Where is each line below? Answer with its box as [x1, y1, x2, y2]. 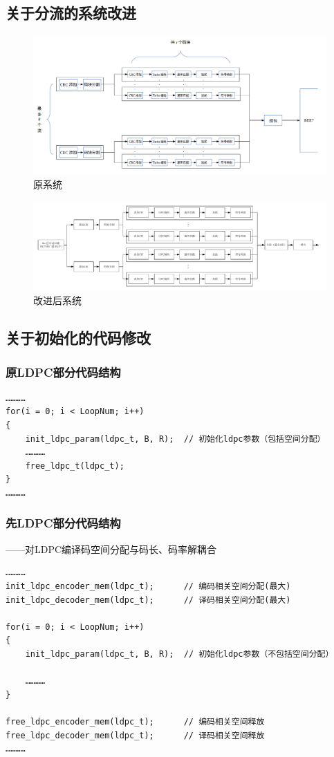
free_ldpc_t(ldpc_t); [25, 460, 124, 471]
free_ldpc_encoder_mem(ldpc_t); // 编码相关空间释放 [6, 716, 265, 727]
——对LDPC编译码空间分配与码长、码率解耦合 [6, 541, 217, 556]
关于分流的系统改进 [6, 2, 136, 24]
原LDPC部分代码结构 [6, 363, 121, 380]
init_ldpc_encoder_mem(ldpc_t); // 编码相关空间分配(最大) [6, 581, 291, 591]
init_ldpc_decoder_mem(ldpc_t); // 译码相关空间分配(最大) [6, 595, 291, 605]
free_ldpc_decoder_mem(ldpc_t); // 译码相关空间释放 [6, 730, 265, 740]
